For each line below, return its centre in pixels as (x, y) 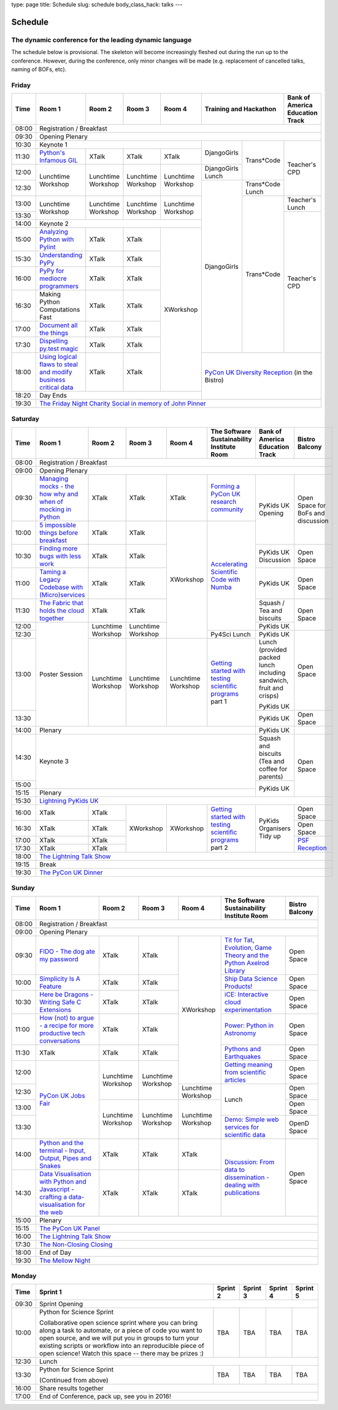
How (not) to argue (67, 1017)
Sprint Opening (61, 1304)
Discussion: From (249, 1162)
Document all (59, 325)
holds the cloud (62, 611)
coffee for (273, 769)
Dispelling (54, 341)
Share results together (71, 1389)
